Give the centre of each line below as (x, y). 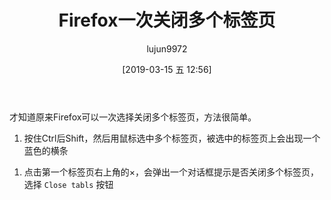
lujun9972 (167, 48)
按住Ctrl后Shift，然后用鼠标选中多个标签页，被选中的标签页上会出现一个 (172, 138)
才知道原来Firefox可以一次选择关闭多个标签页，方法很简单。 (133, 117)
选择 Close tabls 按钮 (68, 184)
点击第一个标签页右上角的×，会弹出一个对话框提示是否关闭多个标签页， (171, 172)
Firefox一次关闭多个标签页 (167, 20)
